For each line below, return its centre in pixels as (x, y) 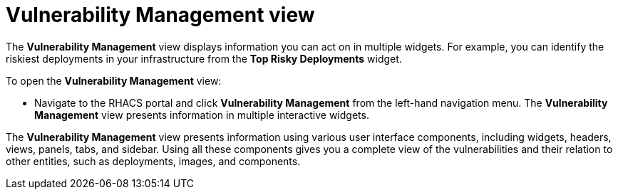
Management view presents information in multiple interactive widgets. (202, 115)
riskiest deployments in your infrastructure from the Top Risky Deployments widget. (204, 58)
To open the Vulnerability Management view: (114, 80)
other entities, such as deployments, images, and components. (153, 161)
